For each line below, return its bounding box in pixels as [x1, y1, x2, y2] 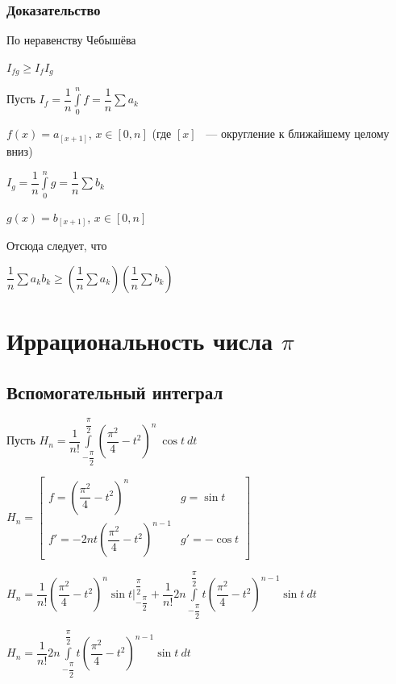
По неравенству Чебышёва [6, 31, 136, 48]
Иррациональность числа [6, 323, 273, 357]
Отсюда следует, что [6, 237, 107, 254]
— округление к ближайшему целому [206, 125, 390, 142]
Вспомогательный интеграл [6, 379, 223, 404]
